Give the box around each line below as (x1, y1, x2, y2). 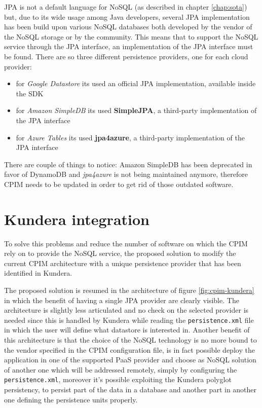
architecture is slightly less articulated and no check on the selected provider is (4, 305, 249, 315)
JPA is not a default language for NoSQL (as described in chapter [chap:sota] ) (4, 2, 247, 12)
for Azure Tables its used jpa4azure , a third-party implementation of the (16, 132, 245, 142)
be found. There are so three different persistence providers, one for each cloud (4, 51, 248, 61)
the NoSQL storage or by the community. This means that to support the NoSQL (4, 31, 258, 42)
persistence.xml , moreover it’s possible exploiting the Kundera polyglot (4, 374, 232, 385)
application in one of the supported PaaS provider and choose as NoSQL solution (4, 354, 256, 365)
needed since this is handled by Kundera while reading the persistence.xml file (4, 314, 254, 325)
